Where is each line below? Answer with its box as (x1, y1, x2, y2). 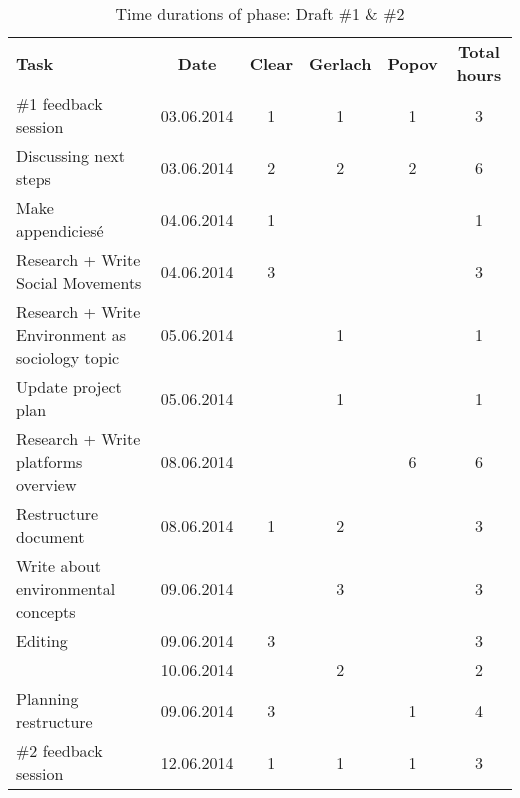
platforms (16, 450, 83, 473)
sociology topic (16, 346, 120, 369)
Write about (16, 554, 101, 577)
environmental (16, 577, 116, 600)
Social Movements (16, 271, 142, 294)
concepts (16, 600, 76, 623)
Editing (16, 629, 68, 652)
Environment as (16, 323, 127, 346)
